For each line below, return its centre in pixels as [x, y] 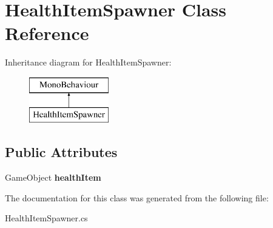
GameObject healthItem [53, 177]
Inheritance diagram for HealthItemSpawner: [88, 62]
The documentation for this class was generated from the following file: [137, 197]
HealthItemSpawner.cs [46, 218]
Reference [47, 33]
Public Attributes [61, 152]
